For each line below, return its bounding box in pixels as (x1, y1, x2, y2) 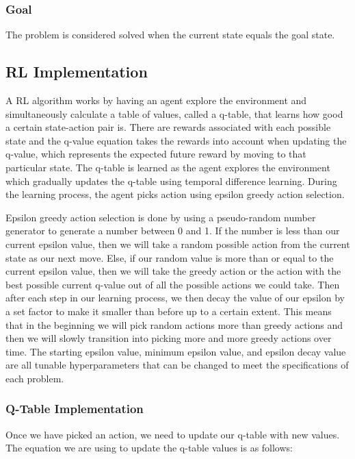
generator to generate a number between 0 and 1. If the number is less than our (5, 223, 340, 238)
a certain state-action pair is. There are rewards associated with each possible (5, 120, 331, 134)
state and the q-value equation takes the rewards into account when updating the (5, 133, 347, 147)
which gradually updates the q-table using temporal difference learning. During (5, 173, 337, 188)
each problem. (5, 371, 64, 385)
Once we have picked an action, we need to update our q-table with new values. (5, 427, 340, 441)
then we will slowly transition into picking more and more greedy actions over (5, 331, 332, 345)
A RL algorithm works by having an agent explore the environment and (5, 93, 307, 108)
